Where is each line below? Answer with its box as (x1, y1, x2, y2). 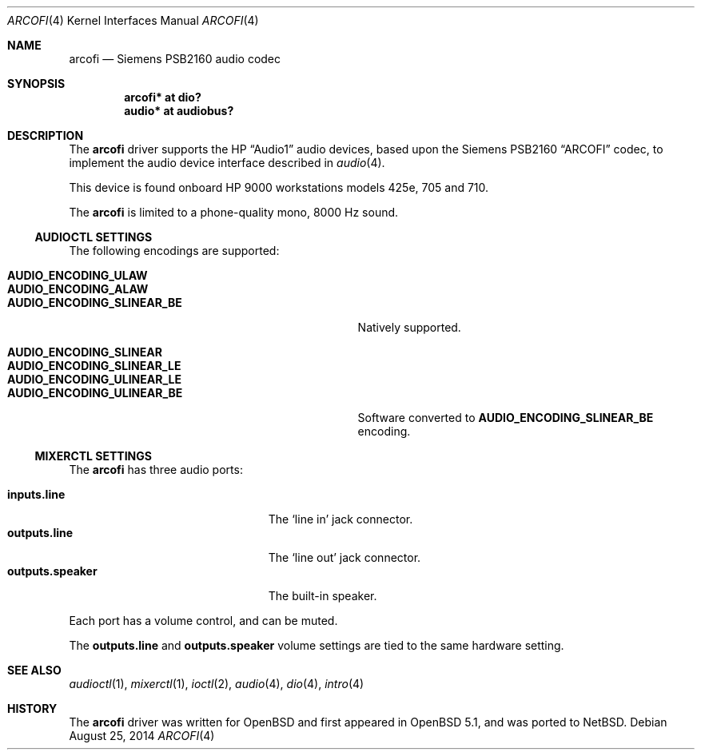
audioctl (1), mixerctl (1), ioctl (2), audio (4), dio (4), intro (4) (69, 677, 364, 690)
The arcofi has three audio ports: (69, 463, 243, 476)
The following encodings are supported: (69, 244, 280, 257)
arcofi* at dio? (124, 90, 201, 104)
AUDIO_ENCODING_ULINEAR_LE (7, 372, 181, 386)
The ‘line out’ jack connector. (268, 551, 421, 564)
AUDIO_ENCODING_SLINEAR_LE (7, 359, 181, 372)
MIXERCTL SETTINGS (34, 449, 152, 463)
